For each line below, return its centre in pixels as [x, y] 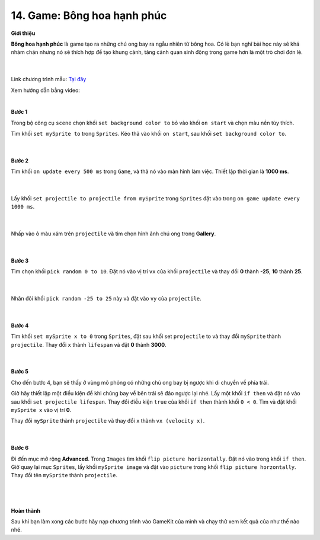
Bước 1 [19, 112]
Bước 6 [20, 448]
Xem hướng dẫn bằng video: [45, 90]
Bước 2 [20, 161]
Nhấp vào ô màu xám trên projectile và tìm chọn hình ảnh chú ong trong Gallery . [113, 234]
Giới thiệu [23, 33]
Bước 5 [20, 372]
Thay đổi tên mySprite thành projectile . [64, 475]
